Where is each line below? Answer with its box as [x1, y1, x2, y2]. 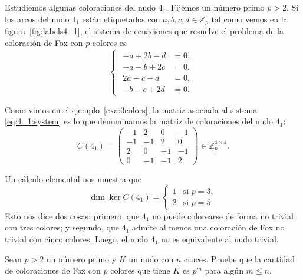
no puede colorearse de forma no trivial [152, 209, 294, 222]
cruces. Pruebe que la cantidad [183, 252, 295, 265]
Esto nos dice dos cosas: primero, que [5, 209, 140, 222]
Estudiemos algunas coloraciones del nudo [5, 1, 156, 13]
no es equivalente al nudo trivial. [161, 233, 279, 245]
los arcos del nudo [5, 12, 70, 25]
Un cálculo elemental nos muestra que [5, 173, 141, 185]
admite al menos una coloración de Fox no [131, 221, 285, 233]
